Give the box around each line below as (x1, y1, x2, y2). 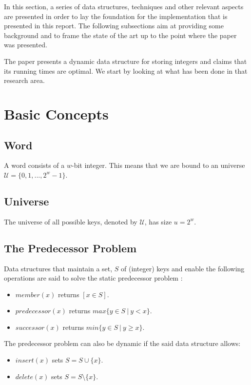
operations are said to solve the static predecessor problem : (4, 273, 183, 283)
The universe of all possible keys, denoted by (4, 216, 137, 226)
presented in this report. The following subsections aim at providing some (4, 20, 224, 31)
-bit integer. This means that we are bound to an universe (72, 160, 245, 170)
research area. (4, 75, 45, 85)
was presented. (4, 40, 47, 50)
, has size (144, 216, 172, 226)
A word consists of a (4, 160, 65, 170)
